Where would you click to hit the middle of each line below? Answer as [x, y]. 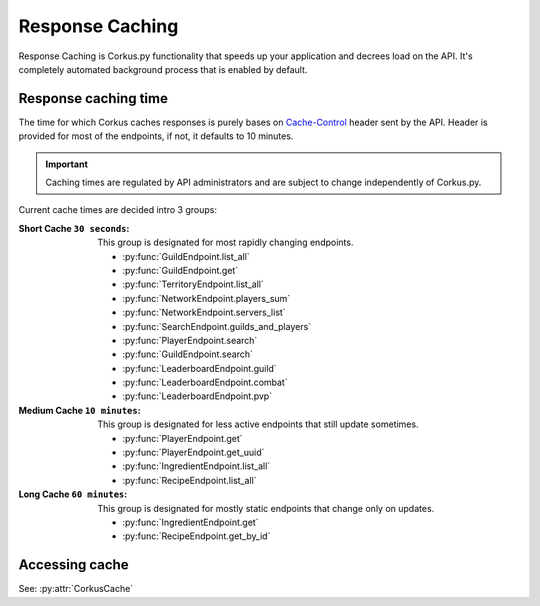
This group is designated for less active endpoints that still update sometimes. [258, 424]
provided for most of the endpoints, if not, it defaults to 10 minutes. [156, 136]
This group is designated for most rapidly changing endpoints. [225, 242]
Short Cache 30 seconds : [74, 228]
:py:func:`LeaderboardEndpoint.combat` [205, 382]
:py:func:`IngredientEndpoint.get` [190, 522]
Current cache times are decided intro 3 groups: [117, 210]
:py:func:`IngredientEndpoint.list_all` [196, 466]
